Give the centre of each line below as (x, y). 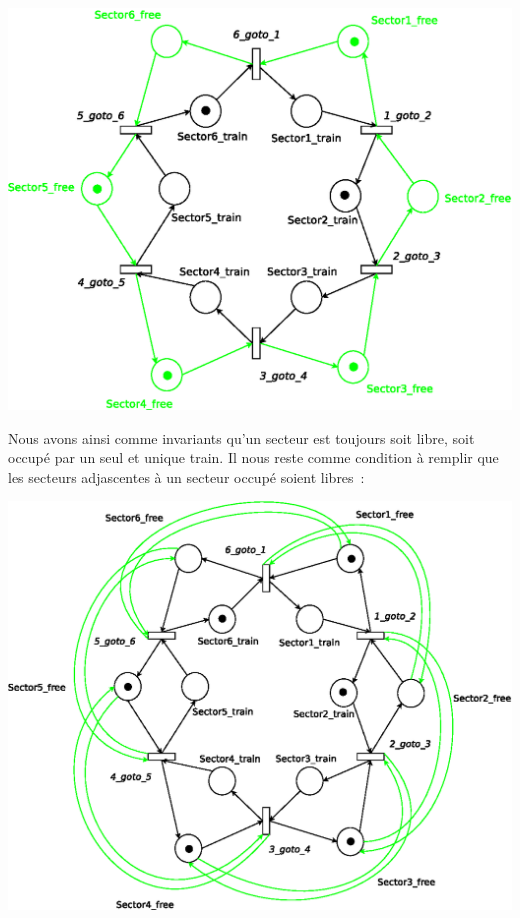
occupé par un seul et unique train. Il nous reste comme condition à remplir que (253, 457)
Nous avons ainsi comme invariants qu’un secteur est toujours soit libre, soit (241, 437)
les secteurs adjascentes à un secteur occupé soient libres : (186, 476)
